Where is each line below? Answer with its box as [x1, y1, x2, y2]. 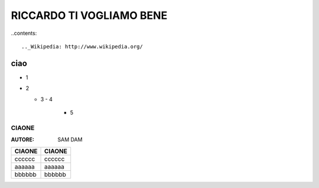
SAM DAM [57, 136, 83, 143]
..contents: [11, 30, 37, 37]
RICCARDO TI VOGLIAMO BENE [11, 9, 168, 22]
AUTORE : [11, 136, 35, 143]
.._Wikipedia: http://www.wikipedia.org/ [21, 43, 143, 50]
